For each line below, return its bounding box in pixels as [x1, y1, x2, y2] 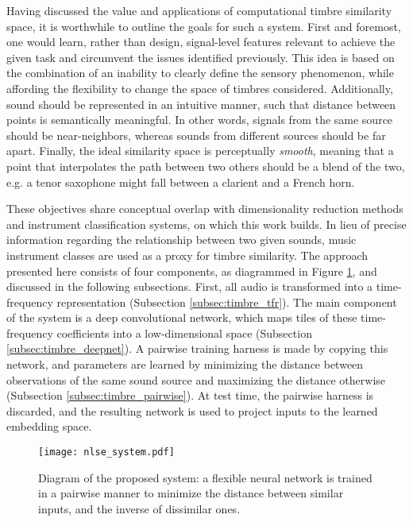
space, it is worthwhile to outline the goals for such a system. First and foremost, [6, 17, 401, 34]
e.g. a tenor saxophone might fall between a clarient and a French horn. [6, 173, 355, 190]
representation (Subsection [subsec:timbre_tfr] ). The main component [56, 293, 397, 310]
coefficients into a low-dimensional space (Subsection [56, 324, 312, 341]
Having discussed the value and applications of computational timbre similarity [6, 2, 392, 18]
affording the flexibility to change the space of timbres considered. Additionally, [6, 79, 393, 96]
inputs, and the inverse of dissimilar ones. [38, 500, 241, 516]
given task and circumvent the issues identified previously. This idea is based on [6, 48, 395, 65]
